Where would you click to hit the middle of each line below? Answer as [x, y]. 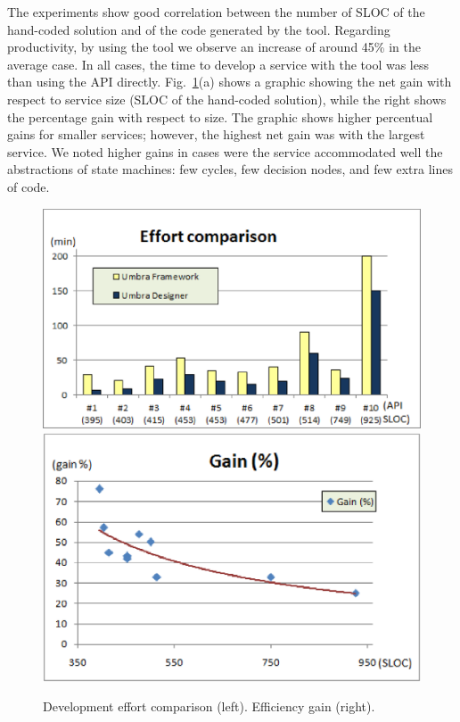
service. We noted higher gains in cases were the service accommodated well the [225, 151]
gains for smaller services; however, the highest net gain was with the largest [216, 134]
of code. [29, 186]
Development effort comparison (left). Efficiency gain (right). [209, 706]
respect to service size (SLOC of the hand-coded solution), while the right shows [227, 99]
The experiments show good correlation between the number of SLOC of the [216, 12]
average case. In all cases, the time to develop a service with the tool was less [218, 64]
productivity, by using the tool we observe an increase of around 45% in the [214, 47]
